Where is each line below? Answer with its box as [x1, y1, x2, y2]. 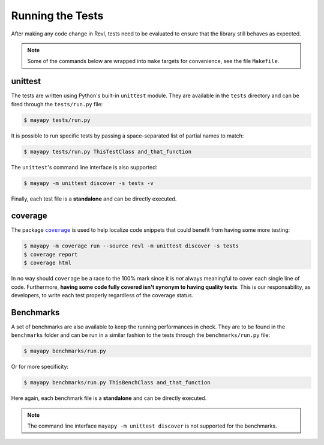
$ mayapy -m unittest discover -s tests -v [23, 180, 154, 186]
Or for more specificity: [11, 363, 69, 371]
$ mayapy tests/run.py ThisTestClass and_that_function [23, 148, 192, 155]
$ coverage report [23, 251, 78, 258]
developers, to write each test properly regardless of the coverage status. [11, 291, 194, 298]
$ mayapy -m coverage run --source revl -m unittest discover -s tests [23, 243, 239, 249]
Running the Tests [11, 9, 104, 22]
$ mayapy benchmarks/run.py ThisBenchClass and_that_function [23, 379, 211, 386]
